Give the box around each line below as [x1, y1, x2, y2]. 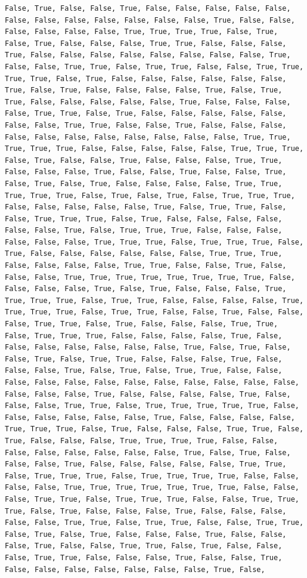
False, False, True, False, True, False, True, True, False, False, [5, 366, 283, 375]
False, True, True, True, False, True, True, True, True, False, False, [5, 471, 299, 480]
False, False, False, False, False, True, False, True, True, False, [5, 203, 287, 212]
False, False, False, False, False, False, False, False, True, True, [5, 132, 291, 141]
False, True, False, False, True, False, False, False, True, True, [5, 156, 283, 165]
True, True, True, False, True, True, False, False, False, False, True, [5, 296, 304, 305]
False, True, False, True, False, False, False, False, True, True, [5, 179, 283, 188]
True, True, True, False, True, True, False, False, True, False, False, [5, 308, 304, 317]
